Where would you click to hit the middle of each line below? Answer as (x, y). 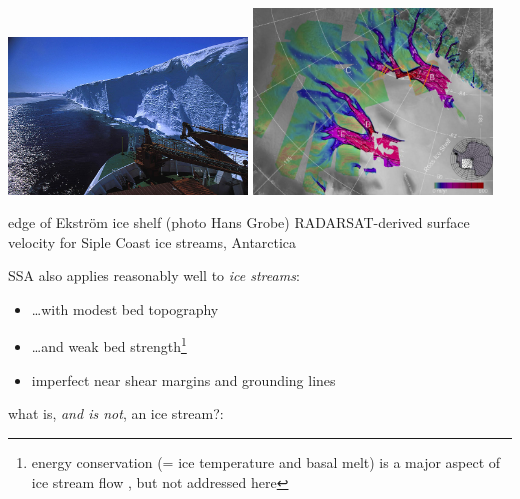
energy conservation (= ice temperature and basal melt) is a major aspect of (266, 461)
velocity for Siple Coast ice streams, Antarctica (152, 241)
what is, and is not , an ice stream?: (116, 413)
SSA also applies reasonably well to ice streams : (154, 275)
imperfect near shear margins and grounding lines (183, 379)
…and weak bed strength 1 (109, 345)
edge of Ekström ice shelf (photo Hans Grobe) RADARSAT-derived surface (239, 222)
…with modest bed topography (125, 308)
